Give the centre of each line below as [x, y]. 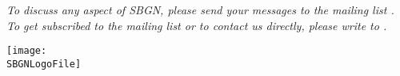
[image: [27, 51]
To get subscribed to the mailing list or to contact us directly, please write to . [197, 25]
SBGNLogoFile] [44, 64]
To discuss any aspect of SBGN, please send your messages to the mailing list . [200, 9]
